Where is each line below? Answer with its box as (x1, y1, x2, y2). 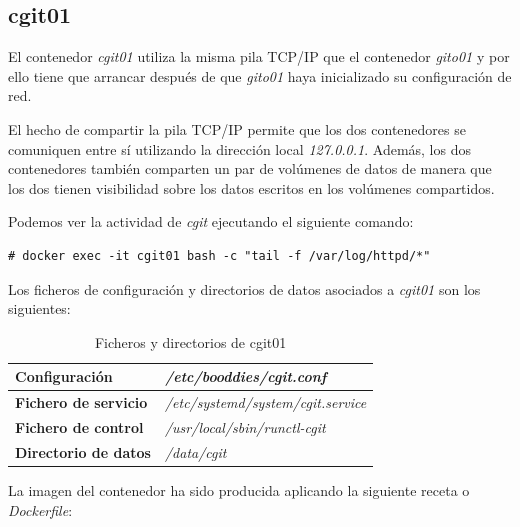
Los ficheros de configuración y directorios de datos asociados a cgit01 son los (8, 278, 481, 299)
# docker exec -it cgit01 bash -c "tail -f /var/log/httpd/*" (8, 248, 431, 263)
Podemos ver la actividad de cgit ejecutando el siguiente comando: (8, 211, 414, 232)
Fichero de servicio (15, 392, 148, 413)
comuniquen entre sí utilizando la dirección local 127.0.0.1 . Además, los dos (8, 138, 471, 159)
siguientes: (8, 298, 71, 319)
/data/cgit (164, 441, 227, 462)
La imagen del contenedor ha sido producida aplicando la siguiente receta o (8, 479, 470, 500)
